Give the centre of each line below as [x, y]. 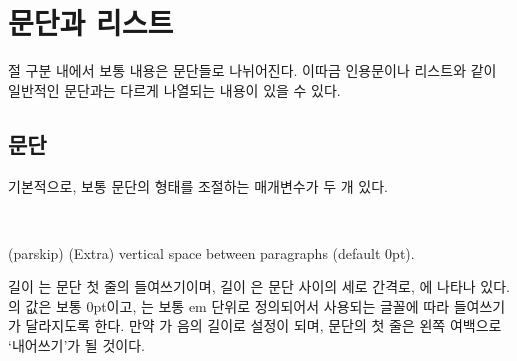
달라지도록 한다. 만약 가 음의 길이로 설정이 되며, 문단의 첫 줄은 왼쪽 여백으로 [263, 325]
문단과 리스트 [91, 22]
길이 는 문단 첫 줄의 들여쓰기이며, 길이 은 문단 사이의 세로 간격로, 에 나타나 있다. [259, 286]
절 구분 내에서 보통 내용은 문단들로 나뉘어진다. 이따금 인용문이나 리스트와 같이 [252, 70]
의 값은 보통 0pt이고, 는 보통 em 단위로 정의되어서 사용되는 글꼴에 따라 [229, 305]
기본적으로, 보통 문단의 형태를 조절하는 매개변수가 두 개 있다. [198, 185]
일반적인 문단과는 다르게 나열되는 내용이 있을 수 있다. [174, 89]
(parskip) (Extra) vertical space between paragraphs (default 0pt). [211, 252]
